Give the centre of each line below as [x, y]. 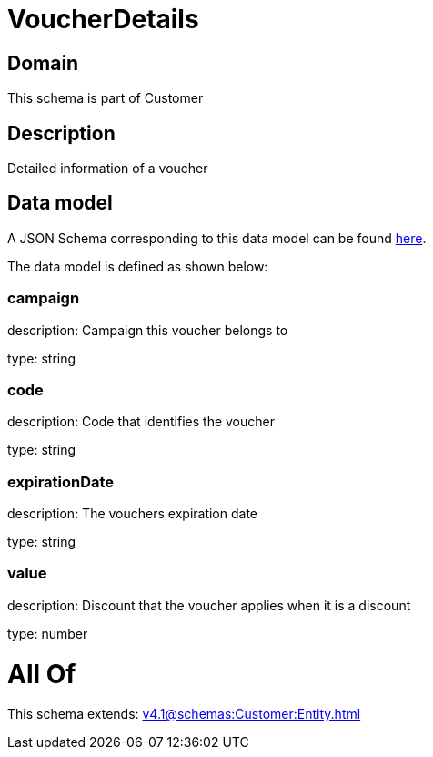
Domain [43, 63]
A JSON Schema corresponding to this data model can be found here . [217, 238]
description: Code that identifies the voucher [141, 422]
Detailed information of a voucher [108, 169]
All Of [42, 674]
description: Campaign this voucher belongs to [148, 330]
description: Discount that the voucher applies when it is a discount [209, 605]
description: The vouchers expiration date [133, 514]
